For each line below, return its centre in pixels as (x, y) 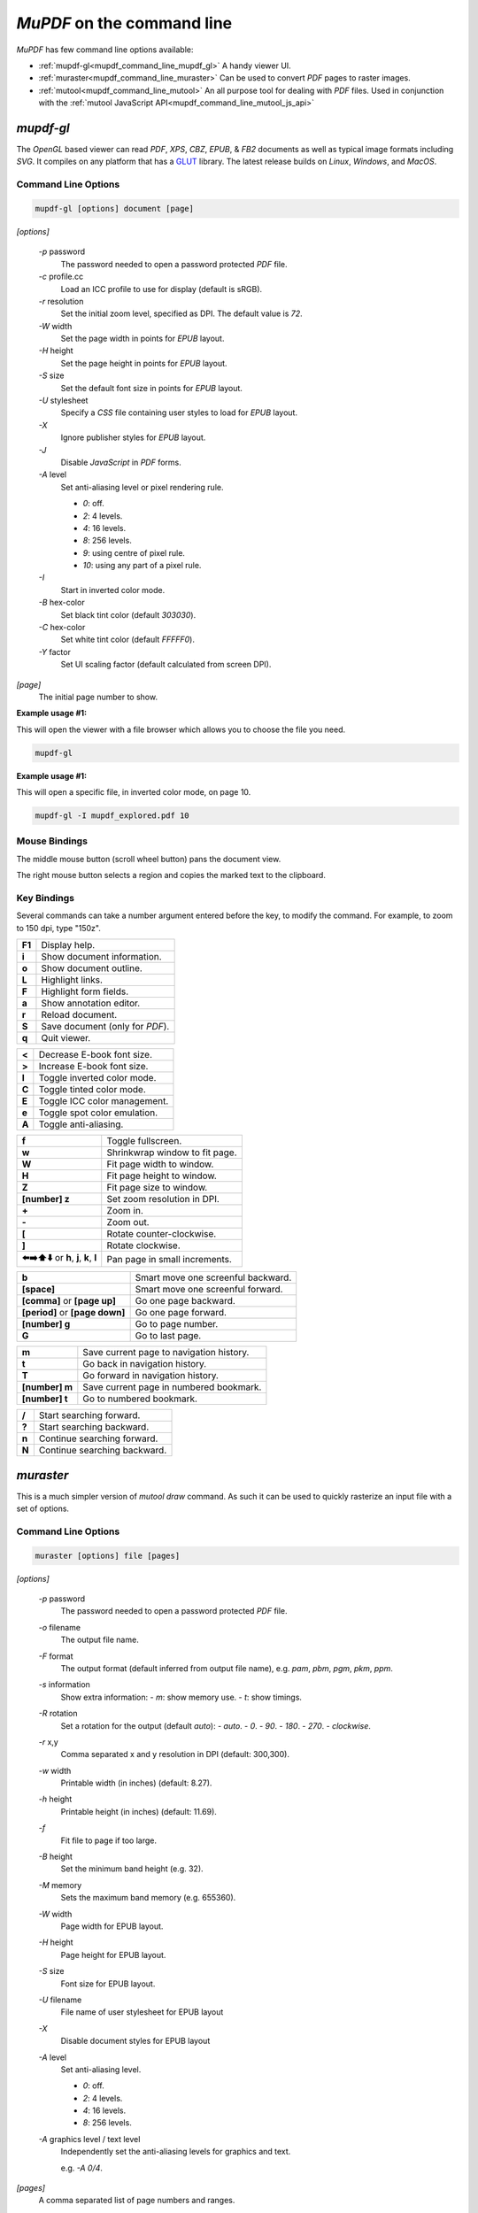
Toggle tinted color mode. (92, 1090)
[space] (39, 1290)
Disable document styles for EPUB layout (135, 2041)
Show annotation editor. (91, 1003)
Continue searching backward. (103, 1450)
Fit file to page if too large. (109, 1840)
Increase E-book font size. (93, 1067)
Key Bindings (46, 898)
